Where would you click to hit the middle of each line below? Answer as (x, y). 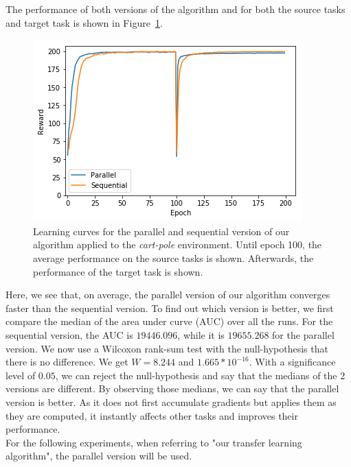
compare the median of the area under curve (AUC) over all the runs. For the (169, 321)
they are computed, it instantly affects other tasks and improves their (152, 415)
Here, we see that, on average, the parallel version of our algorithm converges (168, 295)
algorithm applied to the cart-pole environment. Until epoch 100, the (178, 244)
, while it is (201, 334)
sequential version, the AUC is (69, 334)
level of (21, 375)
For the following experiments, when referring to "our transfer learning (154, 442)
